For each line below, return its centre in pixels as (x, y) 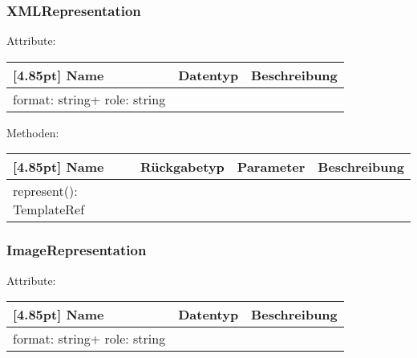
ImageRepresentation (77, 250)
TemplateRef (49, 210)
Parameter (271, 167)
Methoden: (33, 132)
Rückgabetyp (182, 167)
